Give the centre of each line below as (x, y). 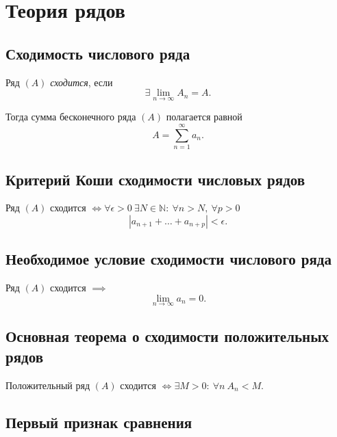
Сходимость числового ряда (98, 53)
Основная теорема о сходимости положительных (167, 336)
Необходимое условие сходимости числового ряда (168, 259)
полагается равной (204, 117)
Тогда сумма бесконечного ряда (71, 117)
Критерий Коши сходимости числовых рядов (155, 179)
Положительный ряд (48, 385)
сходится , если (82, 82)
